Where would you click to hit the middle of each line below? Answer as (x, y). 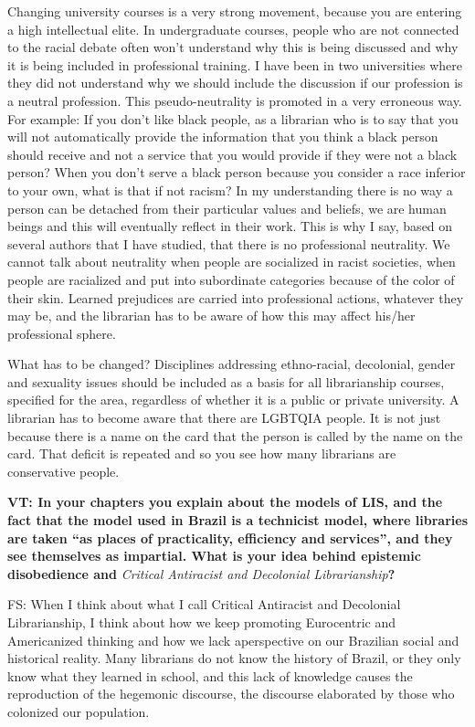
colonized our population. (79, 711)
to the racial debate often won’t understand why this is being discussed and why (233, 47)
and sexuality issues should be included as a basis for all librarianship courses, (226, 381)
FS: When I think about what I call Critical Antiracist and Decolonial (204, 604)
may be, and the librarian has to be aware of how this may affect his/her (211, 316)
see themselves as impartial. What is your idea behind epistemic (214, 556)
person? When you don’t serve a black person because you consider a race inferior (237, 172)
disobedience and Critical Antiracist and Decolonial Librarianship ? (201, 573)
